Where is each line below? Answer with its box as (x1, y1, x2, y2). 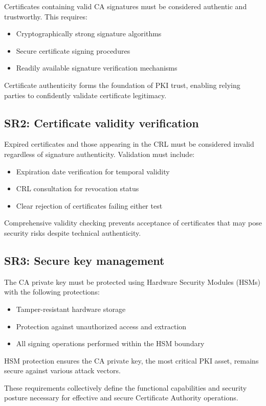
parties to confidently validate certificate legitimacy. (4, 89, 167, 100)
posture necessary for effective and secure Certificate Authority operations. (4, 392, 238, 403)
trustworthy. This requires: (4, 11, 87, 21)
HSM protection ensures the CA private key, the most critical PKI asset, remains (4, 355, 259, 366)
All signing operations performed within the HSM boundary (16, 338, 205, 349)
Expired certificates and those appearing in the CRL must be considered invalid (4, 139, 254, 149)
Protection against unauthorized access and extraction (16, 321, 187, 331)
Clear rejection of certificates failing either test (16, 200, 163, 211)
